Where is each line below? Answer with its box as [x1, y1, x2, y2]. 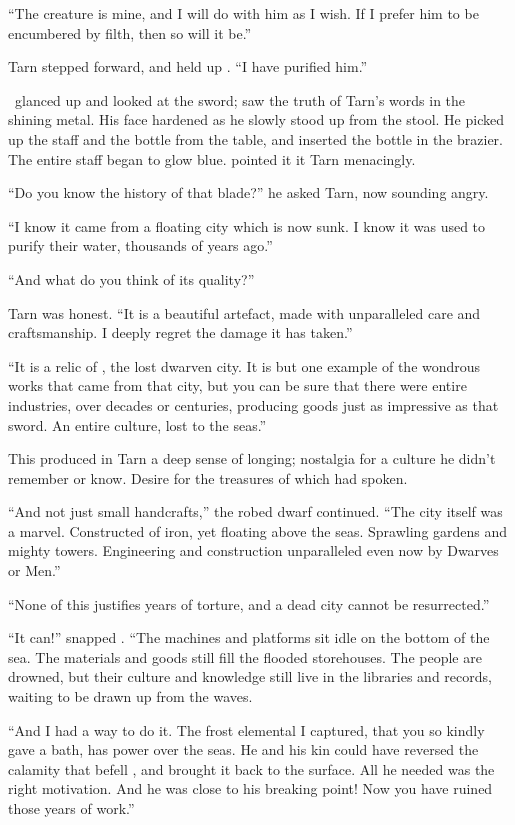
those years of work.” [8, 798, 135, 818]
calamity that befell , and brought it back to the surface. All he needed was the [8, 758, 495, 779]
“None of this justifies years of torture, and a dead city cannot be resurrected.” [8, 593, 490, 614]
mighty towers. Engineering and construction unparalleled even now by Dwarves [8, 540, 499, 561]
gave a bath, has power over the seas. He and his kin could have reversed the [8, 739, 479, 760]
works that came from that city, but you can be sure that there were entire [8, 375, 467, 396]
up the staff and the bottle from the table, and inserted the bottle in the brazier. [8, 128, 503, 149]
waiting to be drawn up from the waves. [8, 686, 253, 707]
